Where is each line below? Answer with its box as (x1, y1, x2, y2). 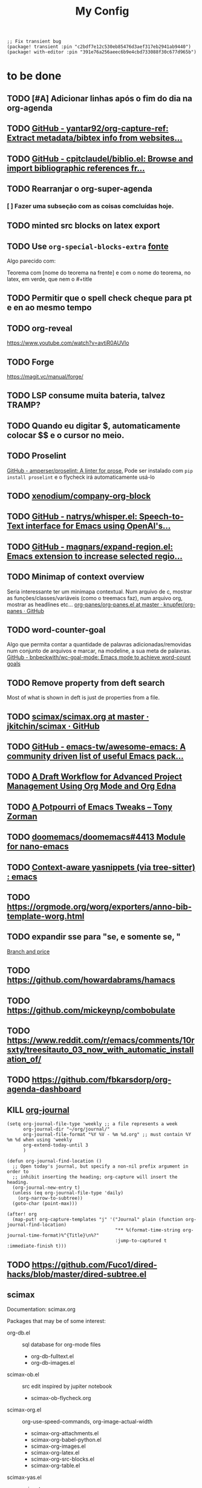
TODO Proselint (7, 451, 67, 461)
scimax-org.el (7, 1406, 42, 1413)
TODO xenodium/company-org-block (7, 491, 151, 501)
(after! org (7, 1211, 37, 1217)
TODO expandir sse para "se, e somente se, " (7, 932, 181, 942)
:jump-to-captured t (115, 1238, 167, 1244)
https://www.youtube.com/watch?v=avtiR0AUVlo (7, 339, 129, 347)
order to (7, 1169, 29, 1175)
